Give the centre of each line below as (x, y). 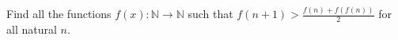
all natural (32, 29)
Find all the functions (59, 14)
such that (210, 14)
